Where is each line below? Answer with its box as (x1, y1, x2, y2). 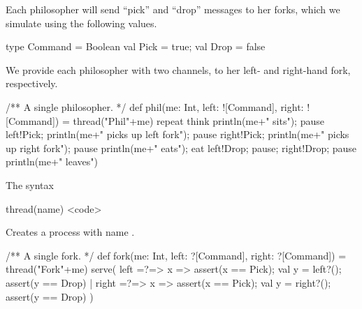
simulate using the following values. (6, 15, 157, 30)
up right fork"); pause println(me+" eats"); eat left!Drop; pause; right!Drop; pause (6, 140, 357, 155)
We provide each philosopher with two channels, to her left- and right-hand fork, (6, 62, 351, 77)
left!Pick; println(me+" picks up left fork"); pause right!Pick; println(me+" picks (6, 127, 349, 142)
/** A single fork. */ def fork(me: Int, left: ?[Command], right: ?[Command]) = (6, 248, 347, 262)
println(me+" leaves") (6, 154, 98, 169)
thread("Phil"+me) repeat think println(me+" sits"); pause (73, 113, 324, 128)
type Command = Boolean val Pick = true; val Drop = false (6, 39, 266, 54)
